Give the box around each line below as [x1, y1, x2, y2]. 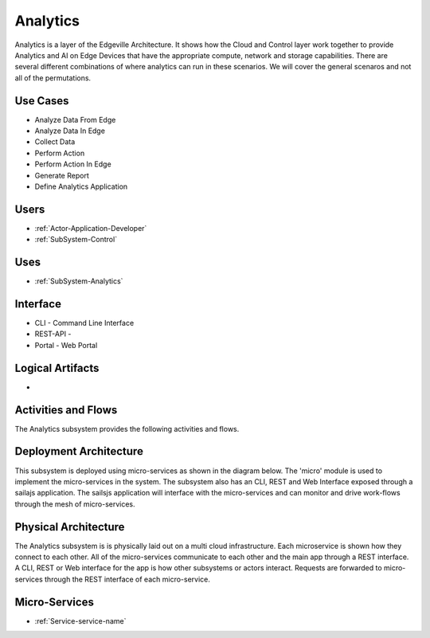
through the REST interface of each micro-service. [44, 574, 211, 584]
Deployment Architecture [14, 444, 143, 458]
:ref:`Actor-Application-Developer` [34, 223, 147, 233]
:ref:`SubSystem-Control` [34, 235, 118, 245]
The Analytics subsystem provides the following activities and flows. [14, 424, 240, 433]
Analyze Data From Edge [34, 115, 116, 124]
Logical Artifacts [14, 361, 100, 374]
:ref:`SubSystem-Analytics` [34, 276, 123, 286]
